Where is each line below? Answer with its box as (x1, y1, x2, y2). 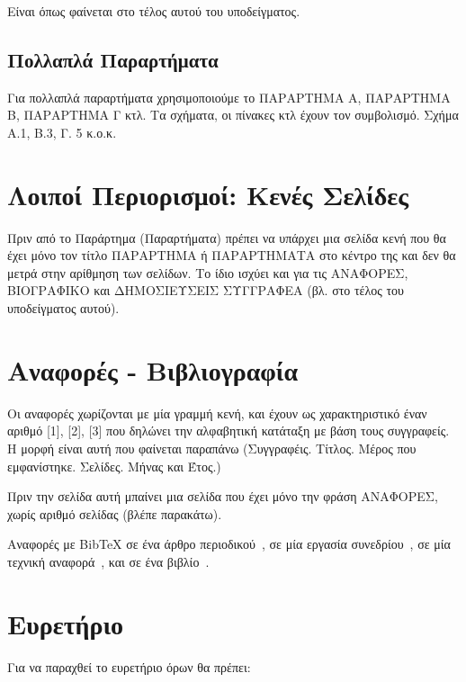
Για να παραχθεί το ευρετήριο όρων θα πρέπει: (7, 657, 251, 676)
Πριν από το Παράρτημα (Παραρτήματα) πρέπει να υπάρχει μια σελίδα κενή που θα (7, 228, 446, 247)
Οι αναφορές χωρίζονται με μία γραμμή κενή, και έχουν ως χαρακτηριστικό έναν (7, 403, 427, 422)
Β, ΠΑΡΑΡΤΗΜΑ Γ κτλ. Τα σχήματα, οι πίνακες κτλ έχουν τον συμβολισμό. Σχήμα (7, 105, 459, 124)
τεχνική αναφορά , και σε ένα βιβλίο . (7, 552, 210, 570)
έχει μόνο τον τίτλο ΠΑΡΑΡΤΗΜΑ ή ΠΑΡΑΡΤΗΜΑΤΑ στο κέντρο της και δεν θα (7, 246, 456, 265)
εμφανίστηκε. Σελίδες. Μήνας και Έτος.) (7, 456, 221, 475)
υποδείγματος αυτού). (7, 299, 120, 318)
